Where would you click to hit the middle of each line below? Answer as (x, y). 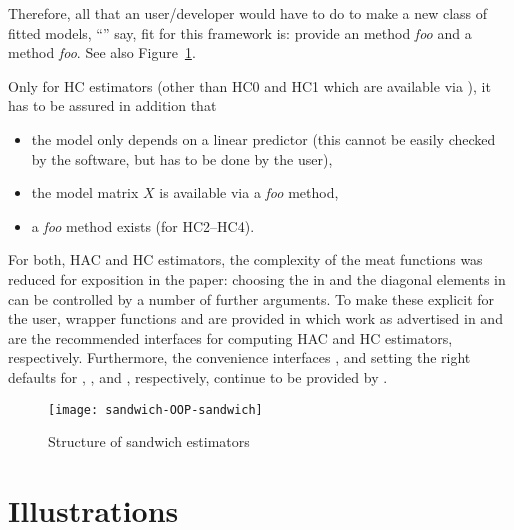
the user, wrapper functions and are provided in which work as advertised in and (255, 318)
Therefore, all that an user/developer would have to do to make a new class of (248, 13)
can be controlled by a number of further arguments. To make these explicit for (251, 298)
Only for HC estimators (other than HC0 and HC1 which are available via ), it (249, 85)
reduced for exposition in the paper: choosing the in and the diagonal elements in (257, 278)
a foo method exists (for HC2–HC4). (143, 225)
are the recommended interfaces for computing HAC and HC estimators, (230, 337)
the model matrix (85, 192)
